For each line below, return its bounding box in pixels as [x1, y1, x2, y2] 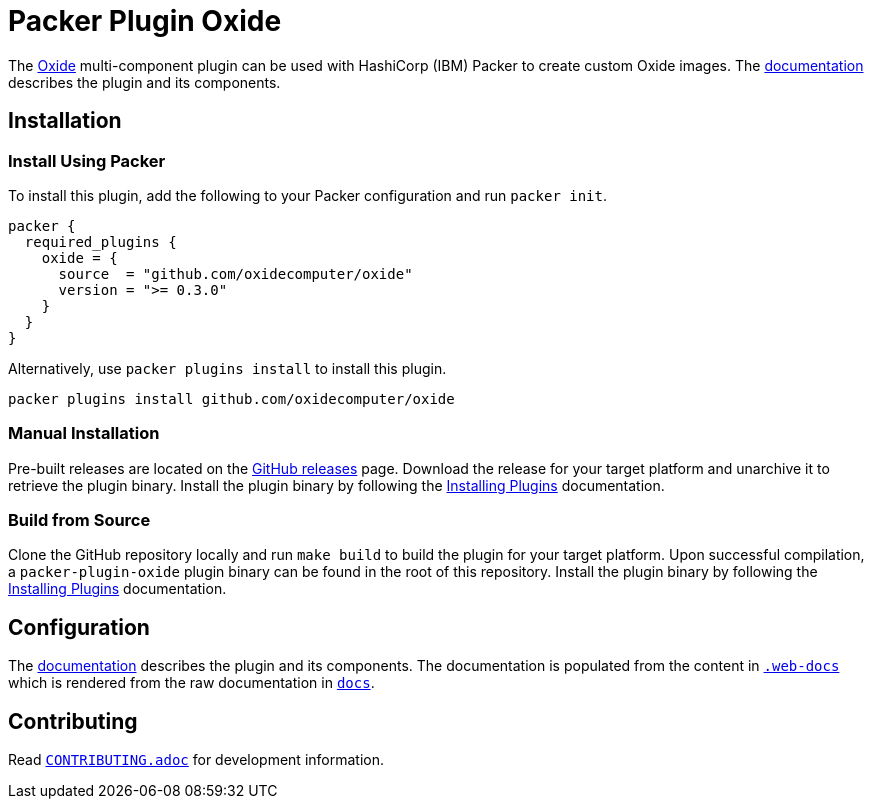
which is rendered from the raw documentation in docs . [8, 674, 375, 692]
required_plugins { [24, 233, 177, 250]
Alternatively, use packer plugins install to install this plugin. [8, 359, 447, 377]
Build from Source [8, 510, 151, 531]
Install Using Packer [8, 150, 166, 171]
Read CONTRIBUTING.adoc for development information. [8, 751, 384, 769]
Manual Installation [8, 423, 160, 444]
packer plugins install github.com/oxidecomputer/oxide [8, 390, 455, 407]
